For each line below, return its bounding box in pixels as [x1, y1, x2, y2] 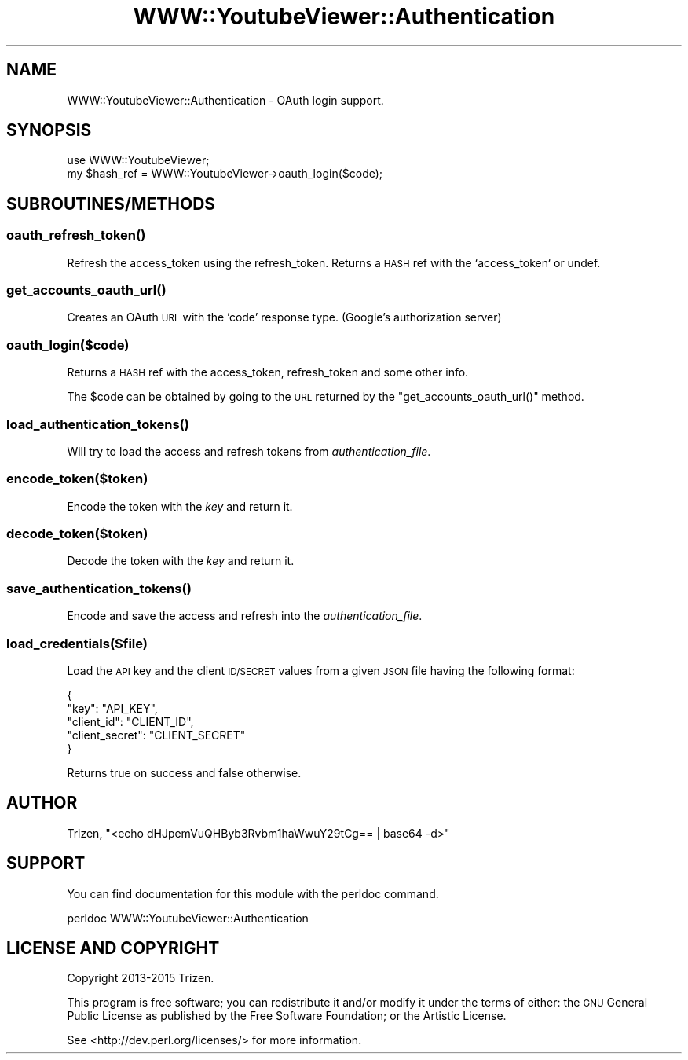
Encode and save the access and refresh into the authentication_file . [67, 609, 423, 623]
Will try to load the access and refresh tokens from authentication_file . [67, 444, 431, 458]
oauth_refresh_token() [6, 227, 146, 244]
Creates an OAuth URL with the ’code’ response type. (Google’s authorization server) [67, 310, 502, 325]
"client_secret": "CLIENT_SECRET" [67, 728, 246, 742]
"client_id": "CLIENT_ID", [67, 714, 194, 728]
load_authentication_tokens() [6, 416, 189, 432]
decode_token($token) [6, 526, 148, 542]
